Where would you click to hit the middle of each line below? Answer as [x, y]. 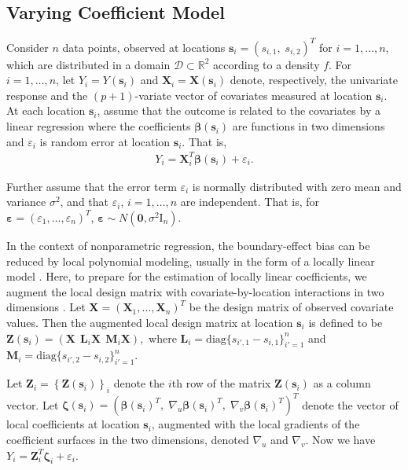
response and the [47, 95]
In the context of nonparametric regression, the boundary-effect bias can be [188, 245]
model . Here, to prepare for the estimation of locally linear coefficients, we [187, 276]
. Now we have [340, 440]
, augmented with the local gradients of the [255, 424]
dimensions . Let [46, 307]
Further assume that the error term [92, 186]
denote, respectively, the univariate [314, 80]
